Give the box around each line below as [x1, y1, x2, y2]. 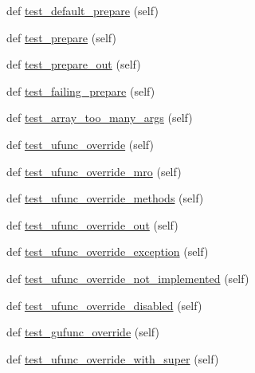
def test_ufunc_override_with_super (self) [6, 350, 219, 367]
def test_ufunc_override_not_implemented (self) [6, 269, 249, 286]
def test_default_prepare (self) [6, 2, 159, 18]
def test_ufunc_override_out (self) [6, 216, 178, 233]
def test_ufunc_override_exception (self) [6, 243, 209, 260]
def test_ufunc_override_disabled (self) [6, 296, 202, 313]
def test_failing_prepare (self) [6, 82, 155, 99]
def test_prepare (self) [6, 29, 116, 45]
